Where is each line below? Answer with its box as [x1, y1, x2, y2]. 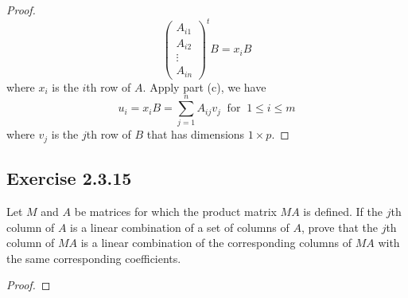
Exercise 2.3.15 [6, 166, 132, 190]
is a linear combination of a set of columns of [70, 218, 289, 235]
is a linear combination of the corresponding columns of [80, 234, 352, 251]
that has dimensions [146, 126, 245, 143]
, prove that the [301, 218, 378, 235]
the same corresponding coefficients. [6, 249, 181, 266]
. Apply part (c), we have [142, 78, 266, 95]
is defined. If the [303, 203, 383, 220]
